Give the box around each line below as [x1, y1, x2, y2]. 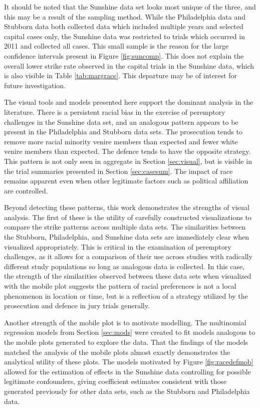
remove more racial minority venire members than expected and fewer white [4, 136, 238, 146]
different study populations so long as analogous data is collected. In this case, [4, 261, 245, 271]
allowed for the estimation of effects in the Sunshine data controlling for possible [4, 366, 251, 376]
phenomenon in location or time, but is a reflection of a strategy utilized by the [4, 290, 248, 301]
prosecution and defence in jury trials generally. [4, 300, 150, 311]
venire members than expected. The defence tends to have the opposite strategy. [4, 146, 251, 156]
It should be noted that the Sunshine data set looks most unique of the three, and [4, 2, 256, 12]
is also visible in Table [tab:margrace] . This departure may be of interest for [4, 70, 237, 81]
